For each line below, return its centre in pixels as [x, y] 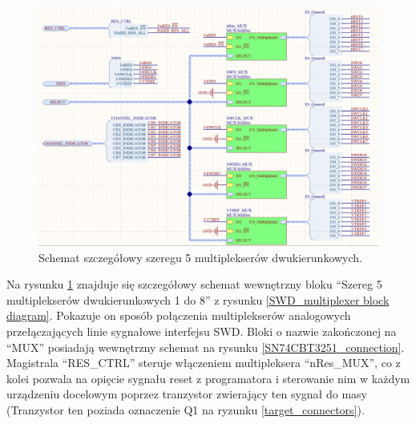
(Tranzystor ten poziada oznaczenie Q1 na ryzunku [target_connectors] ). [186, 409]
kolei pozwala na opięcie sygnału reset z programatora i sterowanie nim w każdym [208, 378]
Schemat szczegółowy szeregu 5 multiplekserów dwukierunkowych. [200, 257]
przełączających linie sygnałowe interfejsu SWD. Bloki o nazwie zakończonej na [202, 331]
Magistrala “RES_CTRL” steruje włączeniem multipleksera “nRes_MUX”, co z [204, 363]
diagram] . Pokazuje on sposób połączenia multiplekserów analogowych [179, 315]
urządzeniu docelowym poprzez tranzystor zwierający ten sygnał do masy [187, 394]
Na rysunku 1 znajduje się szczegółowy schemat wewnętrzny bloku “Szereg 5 [194, 284]
